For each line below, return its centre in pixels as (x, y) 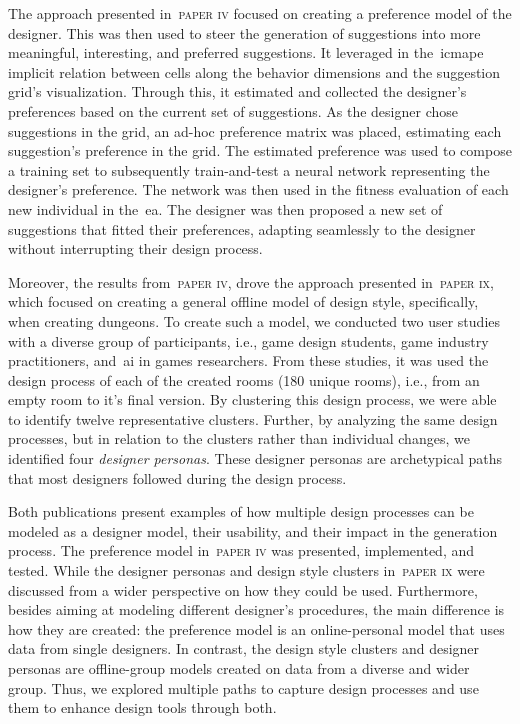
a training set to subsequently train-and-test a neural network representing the (249, 169)
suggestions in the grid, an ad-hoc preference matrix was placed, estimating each (255, 130)
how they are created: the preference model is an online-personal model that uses (256, 628)
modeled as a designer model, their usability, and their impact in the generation (253, 530)
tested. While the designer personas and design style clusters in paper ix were (246, 570)
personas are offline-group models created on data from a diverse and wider (239, 668)
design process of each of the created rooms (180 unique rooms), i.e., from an (244, 379)
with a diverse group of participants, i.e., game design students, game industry (248, 340)
